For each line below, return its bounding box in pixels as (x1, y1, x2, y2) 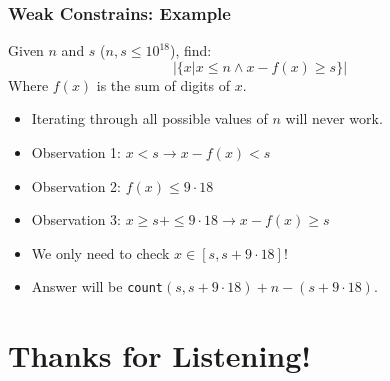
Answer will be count (31, 276, 163, 297)
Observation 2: (31, 175, 121, 196)
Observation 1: (31, 142, 121, 162)
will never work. (285, 108, 383, 129)
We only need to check (31, 242, 170, 263)
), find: (170, 40, 212, 61)
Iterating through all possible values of (31, 108, 268, 129)
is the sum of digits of (96, 74, 231, 95)
